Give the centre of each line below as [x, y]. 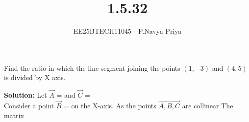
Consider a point [29, 105]
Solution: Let [25, 95]
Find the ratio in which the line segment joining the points [92, 68]
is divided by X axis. [35, 77]
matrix [14, 115]
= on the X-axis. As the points [110, 105]
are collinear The [208, 105]
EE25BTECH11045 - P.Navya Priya [127, 31]
